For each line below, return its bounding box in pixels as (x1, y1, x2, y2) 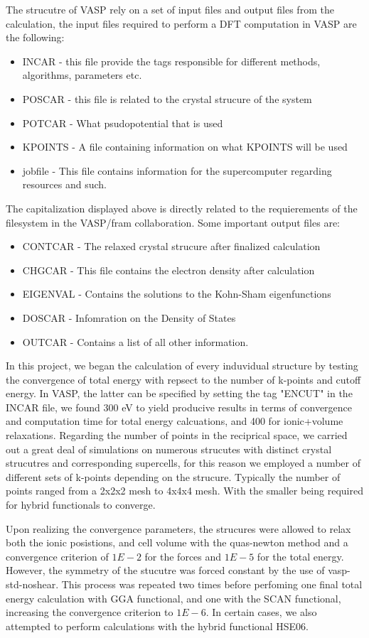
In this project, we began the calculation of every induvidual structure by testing (6, 358, 358, 373)
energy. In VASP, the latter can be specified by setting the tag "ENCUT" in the (6, 386, 353, 401)
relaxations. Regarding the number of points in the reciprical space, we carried (6, 428, 348, 443)
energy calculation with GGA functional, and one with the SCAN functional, (6, 590, 341, 605)
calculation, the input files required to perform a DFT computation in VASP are (6, 16, 357, 31)
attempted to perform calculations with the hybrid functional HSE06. (6, 618, 309, 633)
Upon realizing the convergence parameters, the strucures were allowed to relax (6, 521, 351, 536)
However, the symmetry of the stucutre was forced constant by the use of (6, 563, 325, 578)
